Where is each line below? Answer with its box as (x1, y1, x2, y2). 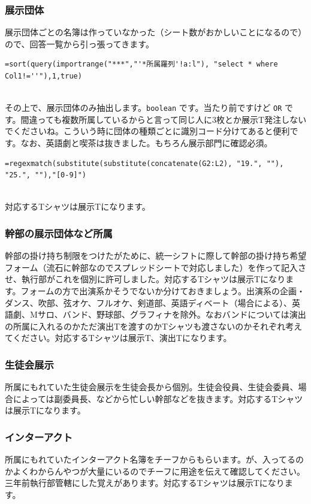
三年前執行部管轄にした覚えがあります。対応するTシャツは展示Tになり (5, 476, 285, 489)
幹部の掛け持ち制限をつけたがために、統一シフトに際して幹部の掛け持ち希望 (5, 249, 307, 262)
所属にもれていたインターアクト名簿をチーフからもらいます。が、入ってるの (5, 453, 304, 466)
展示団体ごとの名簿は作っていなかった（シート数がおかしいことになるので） (5, 26, 307, 38)
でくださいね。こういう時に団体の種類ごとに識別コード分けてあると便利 (5, 125, 290, 137)
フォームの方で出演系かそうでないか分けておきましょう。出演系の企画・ (20, 285, 305, 297)
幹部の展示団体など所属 (5, 225, 113, 240)
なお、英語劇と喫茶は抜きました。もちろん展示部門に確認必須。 (20, 137, 273, 149)
